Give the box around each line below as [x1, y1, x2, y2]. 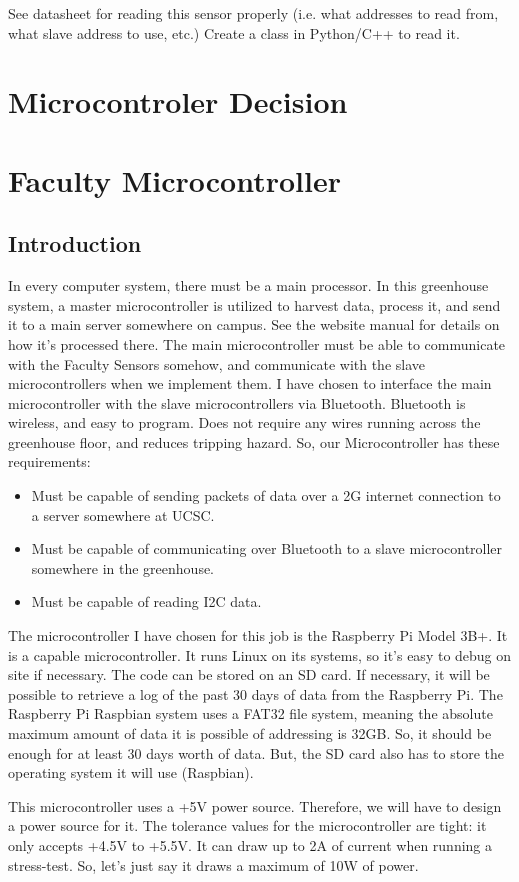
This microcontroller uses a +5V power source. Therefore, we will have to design [8, 795, 502, 816]
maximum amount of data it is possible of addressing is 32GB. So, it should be [8, 723, 492, 744]
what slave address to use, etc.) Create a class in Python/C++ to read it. [8, 22, 460, 43]
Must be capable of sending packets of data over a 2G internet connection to [31, 485, 501, 506]
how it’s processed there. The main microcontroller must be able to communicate [8, 333, 506, 354]
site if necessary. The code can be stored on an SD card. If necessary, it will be [8, 664, 490, 685]
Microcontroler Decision [8, 81, 348, 122]
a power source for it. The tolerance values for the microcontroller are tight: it [8, 815, 487, 836]
